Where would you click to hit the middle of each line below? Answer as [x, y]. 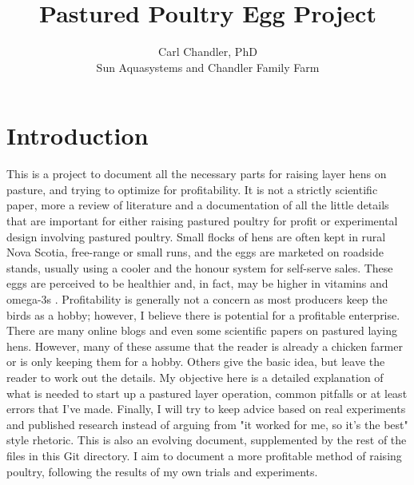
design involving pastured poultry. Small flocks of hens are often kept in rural [196, 236]
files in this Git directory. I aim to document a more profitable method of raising [204, 455]
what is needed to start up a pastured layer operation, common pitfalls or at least [207, 393]
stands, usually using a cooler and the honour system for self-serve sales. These [200, 267]
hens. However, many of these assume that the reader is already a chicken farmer [205, 346]
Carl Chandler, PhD [208, 52]
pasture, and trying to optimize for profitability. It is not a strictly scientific [192, 189]
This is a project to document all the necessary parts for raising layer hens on [197, 174]
